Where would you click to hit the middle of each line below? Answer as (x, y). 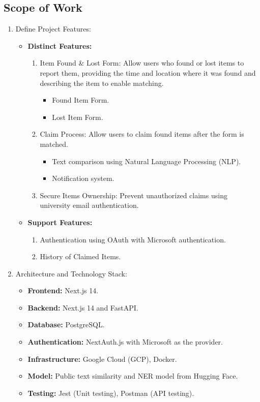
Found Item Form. (81, 100)
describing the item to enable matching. (102, 83)
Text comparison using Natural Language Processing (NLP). (147, 161)
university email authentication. (89, 205)
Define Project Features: (53, 29)
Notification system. (83, 178)
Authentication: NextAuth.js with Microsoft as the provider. (125, 342)
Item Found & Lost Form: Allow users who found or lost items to (142, 63)
